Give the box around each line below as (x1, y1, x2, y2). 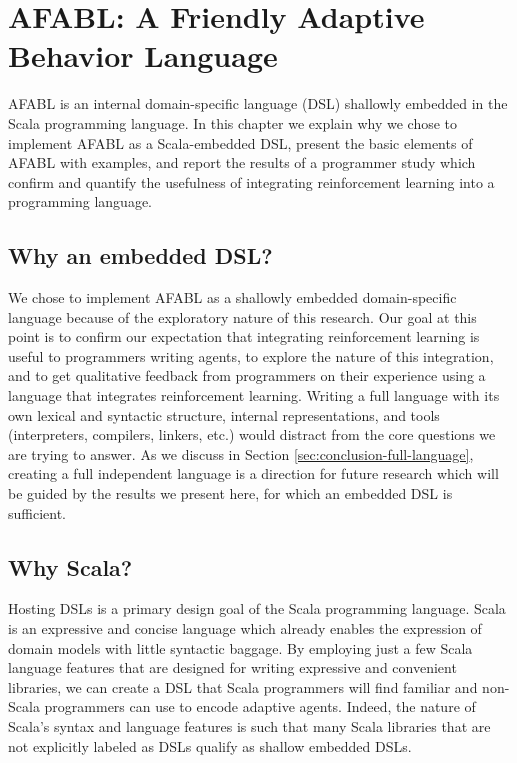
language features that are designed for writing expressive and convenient (8, 657, 457, 678)
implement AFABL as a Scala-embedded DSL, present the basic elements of (8, 132, 473, 153)
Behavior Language (8, 35, 278, 76)
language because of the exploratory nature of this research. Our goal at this (8, 306, 477, 327)
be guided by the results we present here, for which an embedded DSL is (8, 483, 453, 504)
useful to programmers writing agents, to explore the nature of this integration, (8, 345, 494, 366)
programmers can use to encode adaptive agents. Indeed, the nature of (44, 696, 476, 717)
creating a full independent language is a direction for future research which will (8, 463, 499, 484)
